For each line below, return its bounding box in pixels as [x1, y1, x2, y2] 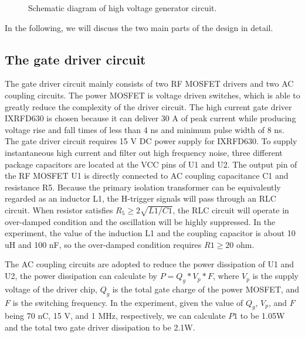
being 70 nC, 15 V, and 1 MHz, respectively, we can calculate [5, 309, 226, 322]
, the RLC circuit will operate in [172, 203, 289, 216]
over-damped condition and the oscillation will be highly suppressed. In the [5, 215, 276, 227]
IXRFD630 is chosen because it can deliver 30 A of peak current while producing [5, 112, 296, 124]
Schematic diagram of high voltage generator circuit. [28, 2, 217, 13]
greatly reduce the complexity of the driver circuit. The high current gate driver [5, 100, 292, 113]
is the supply [252, 270, 299, 282]
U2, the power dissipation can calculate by [5, 270, 157, 282]
